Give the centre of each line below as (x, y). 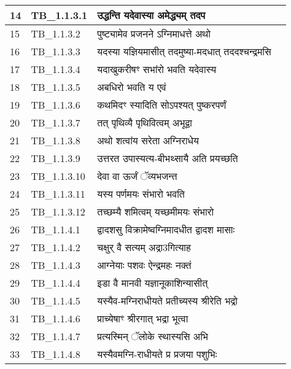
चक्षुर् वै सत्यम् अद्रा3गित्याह (144, 247)
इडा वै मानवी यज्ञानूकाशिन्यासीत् (153, 283)
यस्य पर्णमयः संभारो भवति (141, 194)
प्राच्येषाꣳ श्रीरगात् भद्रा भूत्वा (143, 318)
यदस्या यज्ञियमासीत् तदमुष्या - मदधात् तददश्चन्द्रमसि (184, 51)
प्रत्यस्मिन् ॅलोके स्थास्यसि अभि (153, 336)
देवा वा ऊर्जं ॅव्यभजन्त (137, 176)
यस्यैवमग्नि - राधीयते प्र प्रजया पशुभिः (157, 354)
